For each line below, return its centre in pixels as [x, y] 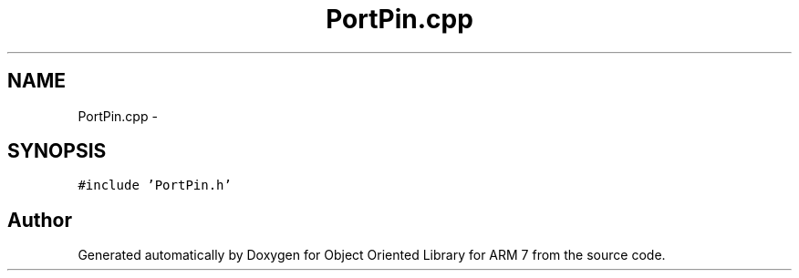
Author [40, 220]
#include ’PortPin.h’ [155, 185]
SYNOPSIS [57, 151]
